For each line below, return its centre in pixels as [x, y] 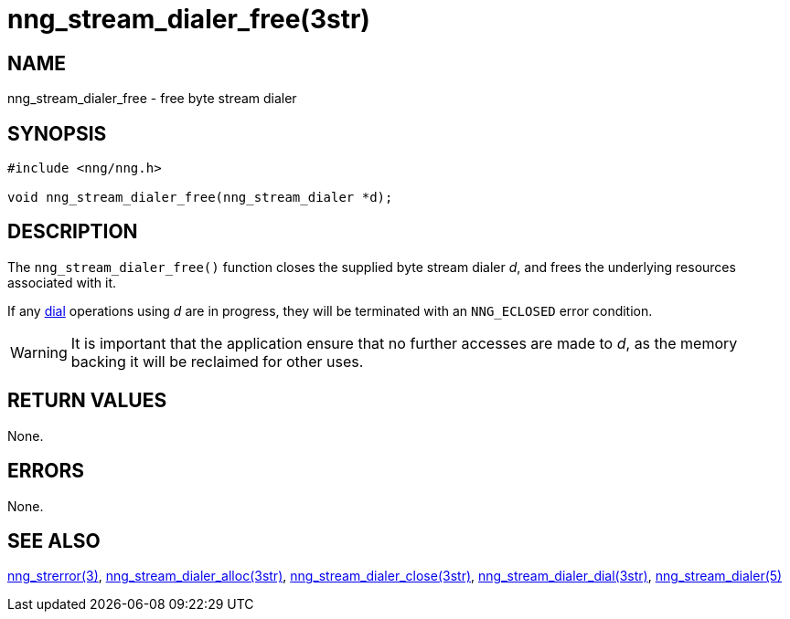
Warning [39, 352]
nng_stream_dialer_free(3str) [189, 19]
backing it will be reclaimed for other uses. [217, 361]
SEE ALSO [54, 540]
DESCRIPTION [73, 232]
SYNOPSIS [57, 133]
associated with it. [62, 282]
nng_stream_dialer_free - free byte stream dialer [152, 99]
